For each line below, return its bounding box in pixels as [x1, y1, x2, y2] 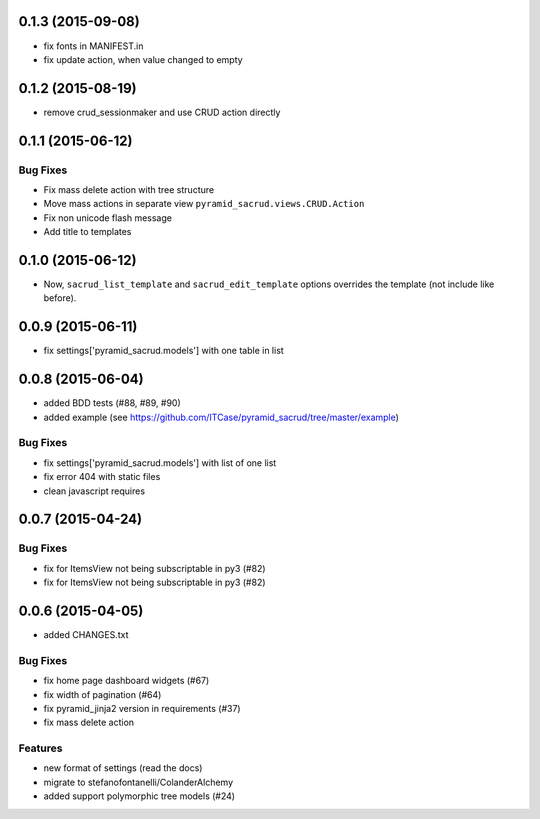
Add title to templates [43, 226, 132, 238]
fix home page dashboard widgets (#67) [43, 675, 210, 687]
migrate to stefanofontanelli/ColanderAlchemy [43, 776, 234, 788]
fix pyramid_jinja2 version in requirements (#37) [43, 702, 241, 714]
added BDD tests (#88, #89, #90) [43, 397, 182, 409]
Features [18, 741, 63, 755]
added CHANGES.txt [43, 629, 129, 641]
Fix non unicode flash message [43, 211, 172, 224]
